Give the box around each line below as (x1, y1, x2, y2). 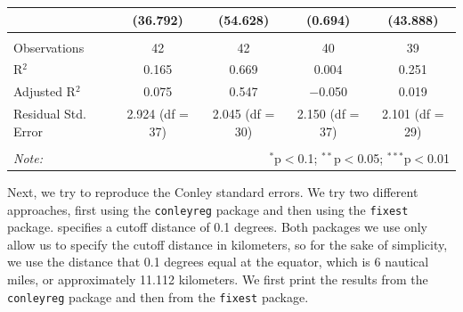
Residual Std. (13, 104, 86, 123)
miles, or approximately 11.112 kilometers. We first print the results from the (7, 269, 428, 288)
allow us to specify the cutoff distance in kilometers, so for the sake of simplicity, (7, 234, 448, 253)
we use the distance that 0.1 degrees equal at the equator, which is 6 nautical (7, 252, 429, 271)
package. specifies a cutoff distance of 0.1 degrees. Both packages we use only (7, 218, 427, 236)
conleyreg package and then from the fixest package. (7, 287, 309, 306)
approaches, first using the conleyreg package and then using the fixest (7, 200, 409, 218)
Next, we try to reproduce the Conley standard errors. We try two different (7, 182, 418, 201)
